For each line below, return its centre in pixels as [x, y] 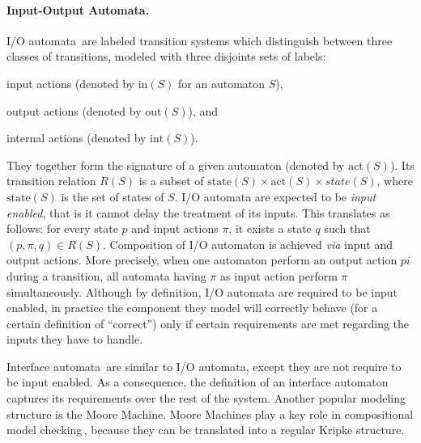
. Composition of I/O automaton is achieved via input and [248, 244]
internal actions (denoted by [77, 138]
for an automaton [222, 83]
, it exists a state [270, 228]
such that [347, 228]
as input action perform [279, 275]
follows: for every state [62, 228]
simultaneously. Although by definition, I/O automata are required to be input [202, 291]
